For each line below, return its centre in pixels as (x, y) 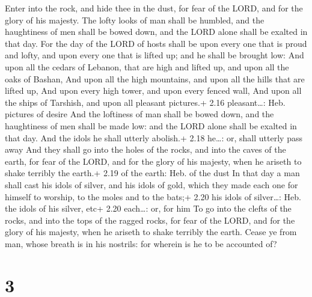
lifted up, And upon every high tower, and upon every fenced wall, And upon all (153, 90)
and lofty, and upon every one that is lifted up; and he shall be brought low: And (154, 55)
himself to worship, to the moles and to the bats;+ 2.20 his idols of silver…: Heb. (153, 196)
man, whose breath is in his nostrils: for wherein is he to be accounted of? (141, 243)
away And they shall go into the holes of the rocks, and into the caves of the (145, 149)
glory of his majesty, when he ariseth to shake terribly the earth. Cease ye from (151, 232)
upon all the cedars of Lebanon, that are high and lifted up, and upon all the (147, 66)
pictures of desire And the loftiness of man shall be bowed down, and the (139, 114)
